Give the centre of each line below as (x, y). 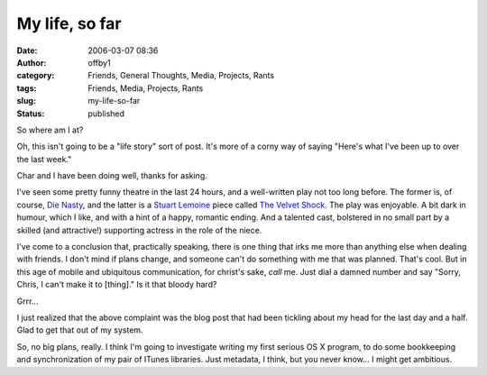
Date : (27, 50)
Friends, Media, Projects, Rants (146, 88)
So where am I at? (50, 130)
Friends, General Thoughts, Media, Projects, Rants (181, 76)
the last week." (44, 159)
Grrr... (28, 301)
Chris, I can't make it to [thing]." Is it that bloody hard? (117, 285)
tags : (27, 88)
